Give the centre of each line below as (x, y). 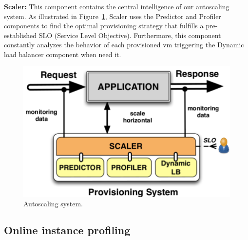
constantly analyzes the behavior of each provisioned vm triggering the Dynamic (124, 45)
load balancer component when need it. (63, 54)
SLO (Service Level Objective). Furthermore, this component (130, 35)
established (20, 35)
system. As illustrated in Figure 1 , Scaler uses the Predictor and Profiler (113, 16)
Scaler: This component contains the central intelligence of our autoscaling (117, 6)
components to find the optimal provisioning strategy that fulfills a (104, 26)
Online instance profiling (67, 230)
